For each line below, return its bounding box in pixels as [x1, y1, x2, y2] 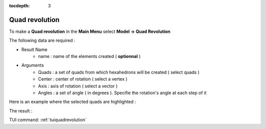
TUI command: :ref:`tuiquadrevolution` [9, 117, 87, 123]
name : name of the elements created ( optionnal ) [38, 53, 141, 59]
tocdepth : [9, 3, 30, 8]
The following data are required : [9, 37, 76, 44]
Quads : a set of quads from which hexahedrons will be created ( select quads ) [38, 69, 199, 75]
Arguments [21, 62, 44, 68]
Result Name [21, 47, 48, 52]
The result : [9, 108, 33, 114]
